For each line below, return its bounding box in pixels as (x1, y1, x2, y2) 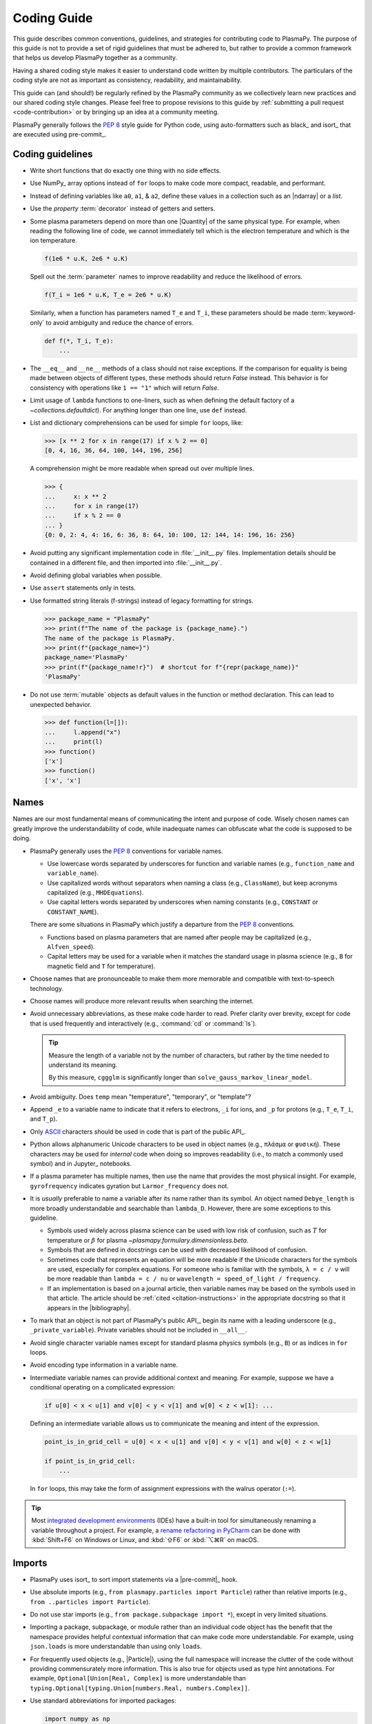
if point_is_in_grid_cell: (44, 1457, 136, 1465)
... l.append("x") (44, 728, 121, 736)
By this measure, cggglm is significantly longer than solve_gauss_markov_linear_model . (48, 1073, 313, 1082)
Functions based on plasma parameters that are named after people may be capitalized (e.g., (47, 933, 311, 941)
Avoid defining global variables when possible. (30, 571, 162, 579)
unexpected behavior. (30, 700, 92, 708)
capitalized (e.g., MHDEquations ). (47, 888, 144, 896)
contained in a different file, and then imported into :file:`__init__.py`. (30, 559, 223, 567)
